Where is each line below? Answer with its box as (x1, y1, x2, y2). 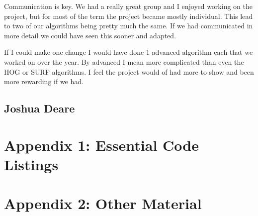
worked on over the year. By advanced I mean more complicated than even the (4, 56, 244, 67)
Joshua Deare (4, 101, 75, 116)
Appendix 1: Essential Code (4, 134, 199, 155)
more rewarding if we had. (4, 76, 84, 87)
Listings (4, 154, 59, 174)
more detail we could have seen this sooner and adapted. (4, 30, 176, 40)
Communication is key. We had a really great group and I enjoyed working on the (4, 1, 253, 11)
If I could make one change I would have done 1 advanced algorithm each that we (4, 47, 253, 57)
